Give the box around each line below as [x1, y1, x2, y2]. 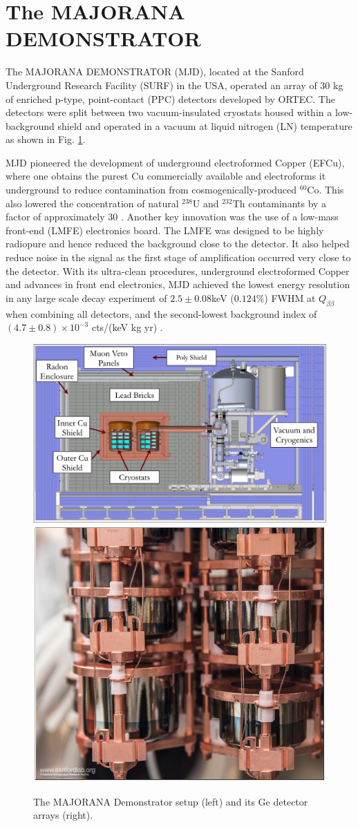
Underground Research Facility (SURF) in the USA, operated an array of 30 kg [6, 77, 343, 92]
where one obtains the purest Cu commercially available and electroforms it [6, 169, 326, 183]
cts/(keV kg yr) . [91, 320, 163, 334]
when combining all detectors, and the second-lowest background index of [6, 306, 317, 321]
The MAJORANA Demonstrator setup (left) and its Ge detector [33, 794, 308, 808]
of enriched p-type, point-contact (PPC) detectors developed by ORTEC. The [6, 91, 335, 106]
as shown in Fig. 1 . [6, 132, 86, 146]
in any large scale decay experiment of [6, 290, 167, 305]
